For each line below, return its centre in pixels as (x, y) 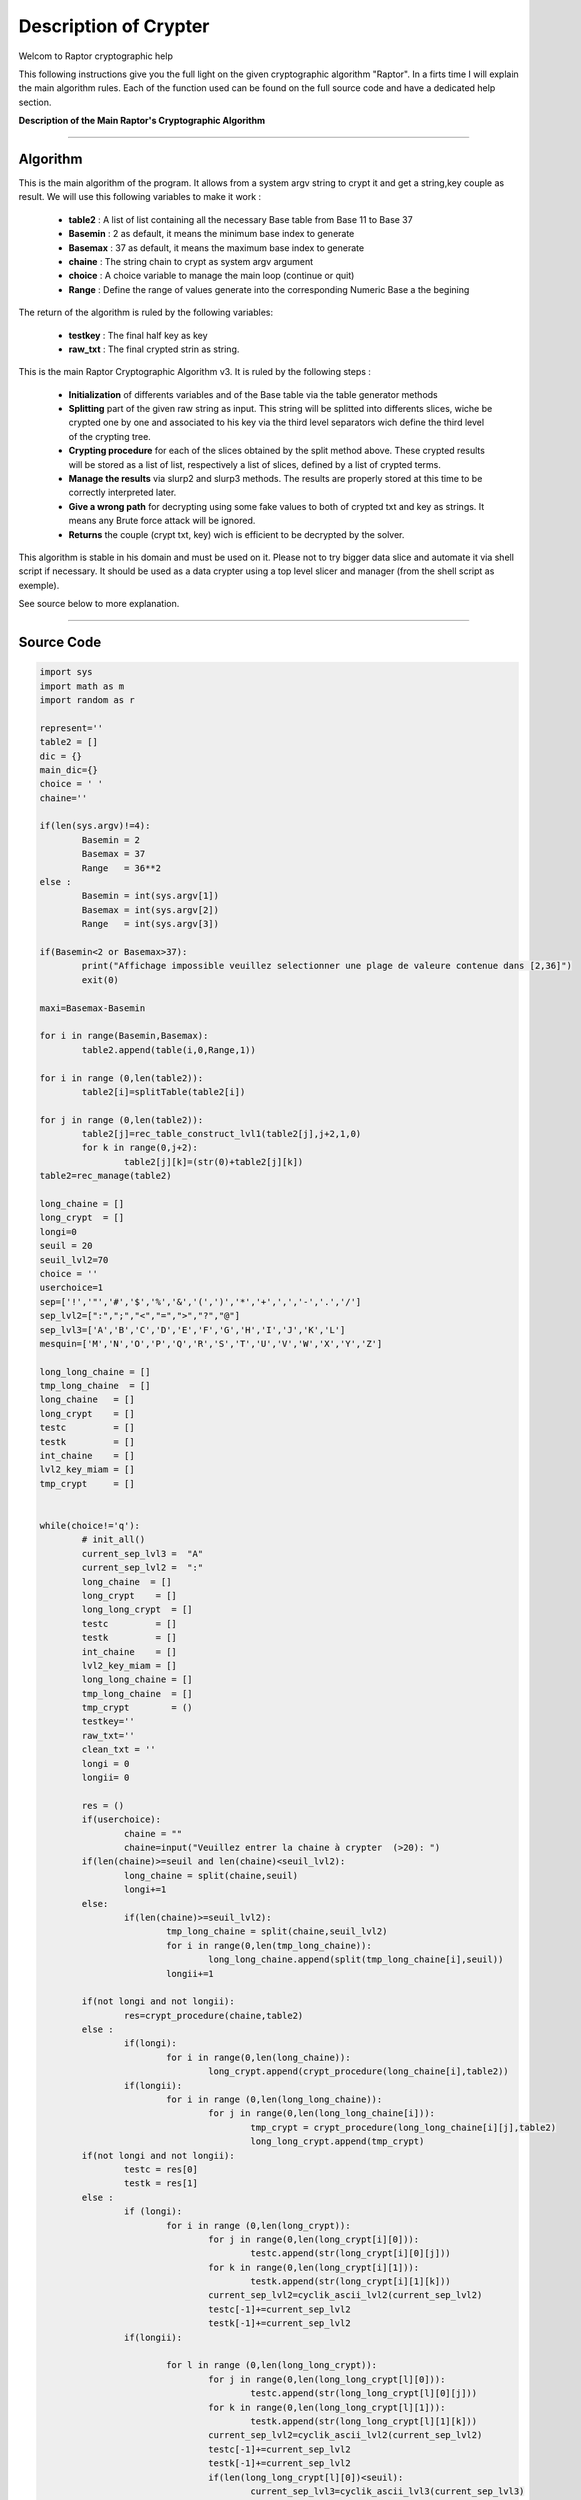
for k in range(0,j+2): (140, 1148)
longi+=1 (145, 1889)
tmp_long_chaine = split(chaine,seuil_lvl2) (276, 1931)
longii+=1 (189, 1973)
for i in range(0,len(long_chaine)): (258, 2057)
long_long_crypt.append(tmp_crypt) (337, 2141)
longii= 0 (105, 1778)
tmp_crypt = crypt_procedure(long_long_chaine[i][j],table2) (403, 2127)
